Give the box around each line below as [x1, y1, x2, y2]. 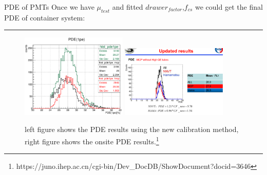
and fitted [112, 2, 143, 12]
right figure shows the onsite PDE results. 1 [25, 135, 159, 146]
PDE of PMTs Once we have [4, 2, 94, 12]
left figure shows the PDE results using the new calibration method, [25, 124, 239, 135]
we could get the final [195, 2, 263, 12]
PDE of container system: [4, 12, 85, 23]
